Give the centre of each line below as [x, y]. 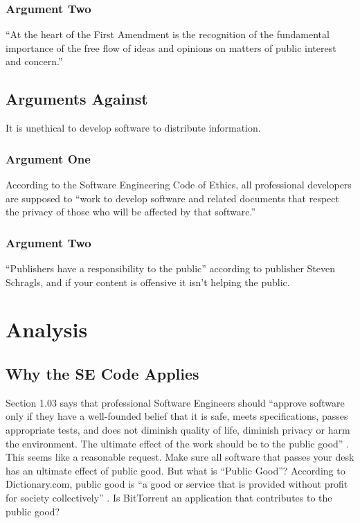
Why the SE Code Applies [102, 373]
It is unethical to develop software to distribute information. [133, 128]
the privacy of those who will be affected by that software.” [131, 212]
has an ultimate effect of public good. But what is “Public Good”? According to [175, 470]
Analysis [47, 329]
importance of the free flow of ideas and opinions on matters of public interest [171, 47]
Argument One [48, 158]
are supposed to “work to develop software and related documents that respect [172, 198]
